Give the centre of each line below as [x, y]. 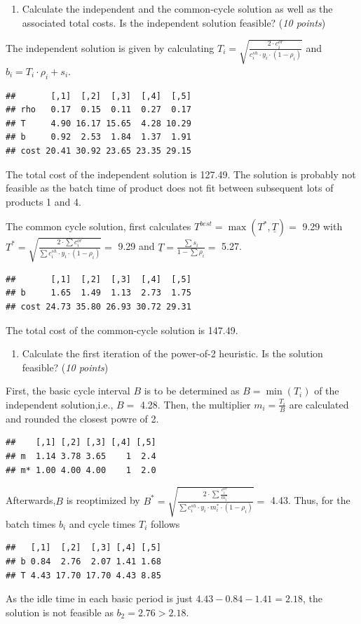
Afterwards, [31, 500]
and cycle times [102, 523]
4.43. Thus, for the [311, 500]
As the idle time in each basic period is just [99, 598]
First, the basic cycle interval [68, 391]
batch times [31, 523]
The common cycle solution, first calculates [98, 226]
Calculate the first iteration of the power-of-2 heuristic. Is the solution [172, 353]
